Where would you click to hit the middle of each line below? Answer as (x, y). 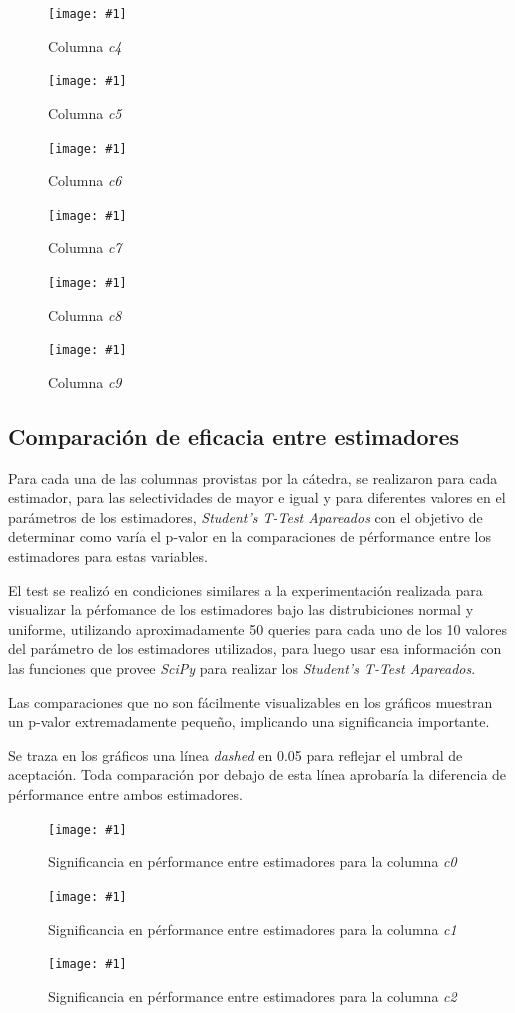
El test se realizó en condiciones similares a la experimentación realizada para (245, 589)
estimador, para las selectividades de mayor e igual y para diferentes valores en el (257, 497)
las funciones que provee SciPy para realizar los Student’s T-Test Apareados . (242, 668)
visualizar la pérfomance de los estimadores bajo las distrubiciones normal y (241, 609)
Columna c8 (85, 314)
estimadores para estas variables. (108, 556)
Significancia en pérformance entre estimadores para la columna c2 (252, 995)
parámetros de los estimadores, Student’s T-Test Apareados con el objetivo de (245, 516)
